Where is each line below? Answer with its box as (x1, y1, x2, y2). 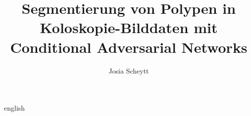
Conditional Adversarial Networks (10, 37, 248, 57)
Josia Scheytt (108, 65, 149, 76)
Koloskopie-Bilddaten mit (40, 17, 218, 38)
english (4, 103, 25, 113)
